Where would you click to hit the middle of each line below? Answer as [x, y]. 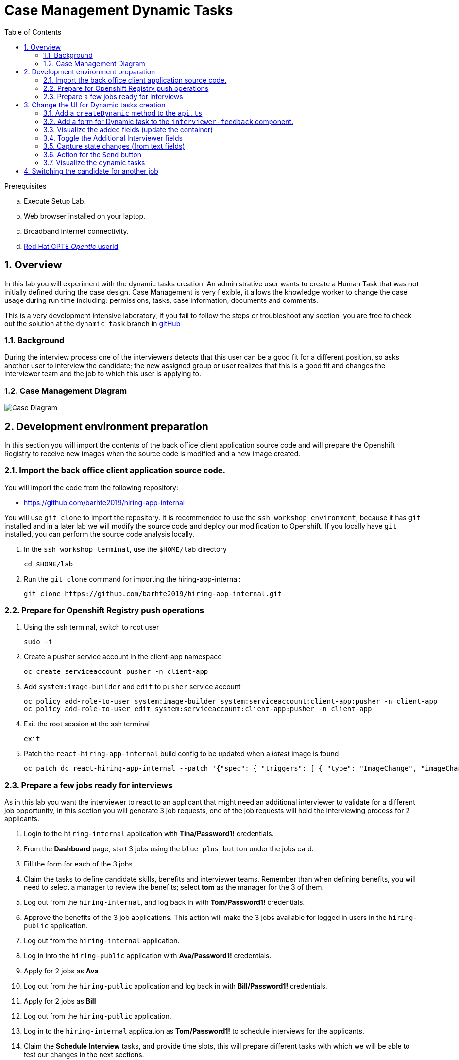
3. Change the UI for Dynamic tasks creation [95, 105]
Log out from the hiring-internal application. [102, 941]
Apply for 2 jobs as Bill [60, 1001]
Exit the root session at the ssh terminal [87, 724]
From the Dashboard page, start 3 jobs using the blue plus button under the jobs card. [169, 849]
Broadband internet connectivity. [76, 231]
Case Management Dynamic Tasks [119, 10]
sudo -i [38, 642]
